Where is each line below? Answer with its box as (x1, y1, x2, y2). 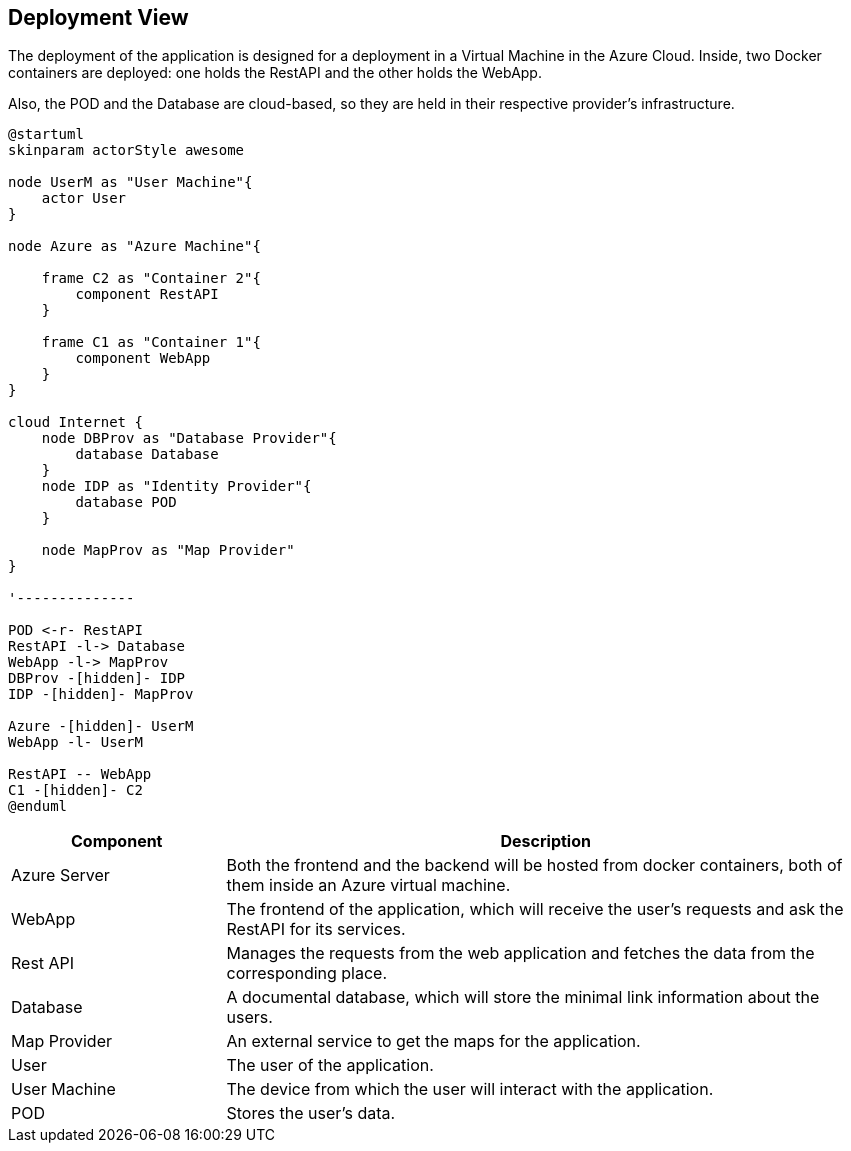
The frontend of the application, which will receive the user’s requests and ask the (226, 899, 844, 920)
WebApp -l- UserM (8, 734, 143, 751)
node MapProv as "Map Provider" (41, 542, 295, 559)
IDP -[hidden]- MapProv (8, 686, 194, 703)
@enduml (8, 798, 68, 815)
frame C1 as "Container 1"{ (41, 334, 261, 351)
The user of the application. (226, 1055, 434, 1076)
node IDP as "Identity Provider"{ (41, 478, 312, 495)
